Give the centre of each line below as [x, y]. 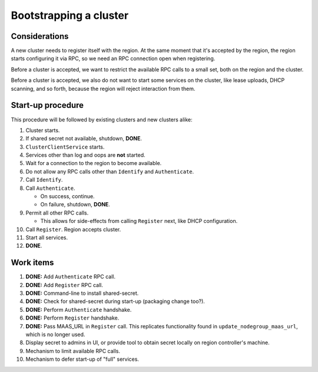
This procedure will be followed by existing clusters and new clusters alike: [102, 119]
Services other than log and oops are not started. [85, 155]
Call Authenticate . [51, 188]
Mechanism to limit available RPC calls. [73, 351]
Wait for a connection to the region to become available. [94, 163]
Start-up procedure [47, 105]
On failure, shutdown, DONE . [75, 205]
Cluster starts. [43, 130]
